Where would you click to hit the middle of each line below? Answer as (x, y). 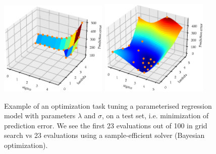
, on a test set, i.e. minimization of (155, 115)
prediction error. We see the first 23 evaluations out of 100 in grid (106, 125)
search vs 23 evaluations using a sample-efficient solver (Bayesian (104, 135)
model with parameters (40, 115)
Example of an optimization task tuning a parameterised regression (108, 105)
